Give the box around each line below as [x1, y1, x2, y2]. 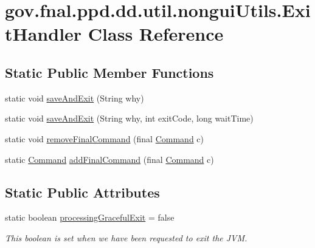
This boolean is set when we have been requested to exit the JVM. [5, 231, 247, 244]
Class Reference [88, 21, 224, 46]
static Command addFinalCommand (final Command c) [5, 153, 214, 165]
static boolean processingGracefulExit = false [5, 211, 175, 224]
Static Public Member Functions [5, 63, 214, 81]
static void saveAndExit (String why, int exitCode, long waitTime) [5, 112, 254, 125]
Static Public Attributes [5, 182, 160, 201]
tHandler [5, 21, 82, 46]
